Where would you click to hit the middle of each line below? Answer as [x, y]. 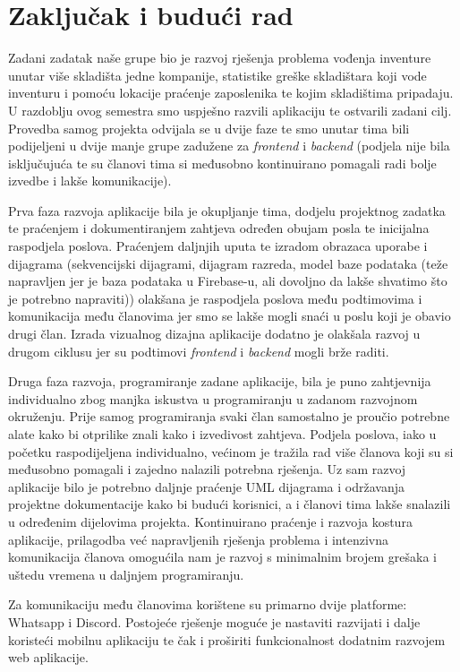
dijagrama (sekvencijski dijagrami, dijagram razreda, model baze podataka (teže [228, 263]
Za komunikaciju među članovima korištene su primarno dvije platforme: [208, 604]
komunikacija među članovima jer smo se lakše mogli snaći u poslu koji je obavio [230, 316]
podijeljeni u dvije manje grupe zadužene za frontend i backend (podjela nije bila [229, 146]
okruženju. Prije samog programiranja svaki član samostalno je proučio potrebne [229, 416]
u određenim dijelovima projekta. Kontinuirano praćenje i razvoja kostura [210, 521]
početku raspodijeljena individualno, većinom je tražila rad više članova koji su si [231, 451]
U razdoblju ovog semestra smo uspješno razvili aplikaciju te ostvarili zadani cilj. [230, 110]
